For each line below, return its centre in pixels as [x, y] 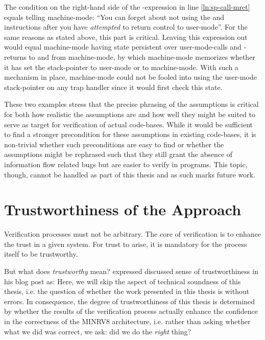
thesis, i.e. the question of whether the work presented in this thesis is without [127, 291]
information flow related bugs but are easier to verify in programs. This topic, [126, 164]
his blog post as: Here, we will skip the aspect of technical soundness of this [123, 281]
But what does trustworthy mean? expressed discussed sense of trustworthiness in [131, 271]
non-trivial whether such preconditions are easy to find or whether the [114, 144]
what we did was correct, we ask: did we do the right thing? [98, 331]
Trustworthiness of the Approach [123, 209]
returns [15, 56]
